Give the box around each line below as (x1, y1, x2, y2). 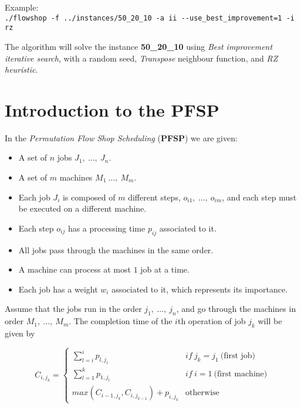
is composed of (62, 191, 116, 203)
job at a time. (140, 263, 190, 276)
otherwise (185, 389, 219, 397)
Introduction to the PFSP (5, 97, 219, 121)
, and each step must (222, 191, 297, 203)
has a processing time (67, 222, 146, 234)
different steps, (128, 191, 181, 203)
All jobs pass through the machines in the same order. (18, 243, 214, 256)
